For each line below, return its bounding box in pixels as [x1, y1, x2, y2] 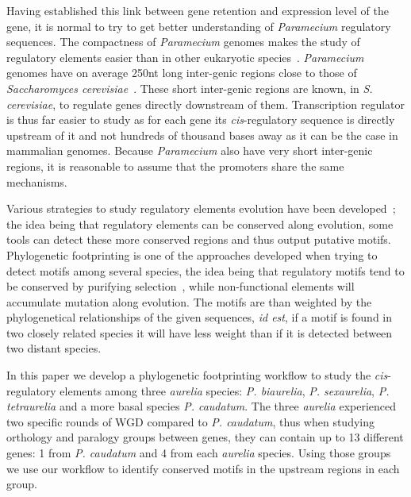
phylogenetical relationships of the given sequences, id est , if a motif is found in [6, 309, 393, 326]
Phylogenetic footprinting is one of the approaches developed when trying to [6, 246, 378, 263]
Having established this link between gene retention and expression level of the [6, 2, 389, 18]
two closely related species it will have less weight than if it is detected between [6, 324, 393, 341]
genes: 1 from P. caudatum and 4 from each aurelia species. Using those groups [6, 445, 391, 461]
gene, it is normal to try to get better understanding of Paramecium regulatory [6, 17, 391, 34]
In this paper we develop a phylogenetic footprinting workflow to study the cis [6, 367, 388, 383]
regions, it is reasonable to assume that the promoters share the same [6, 157, 344, 174]
